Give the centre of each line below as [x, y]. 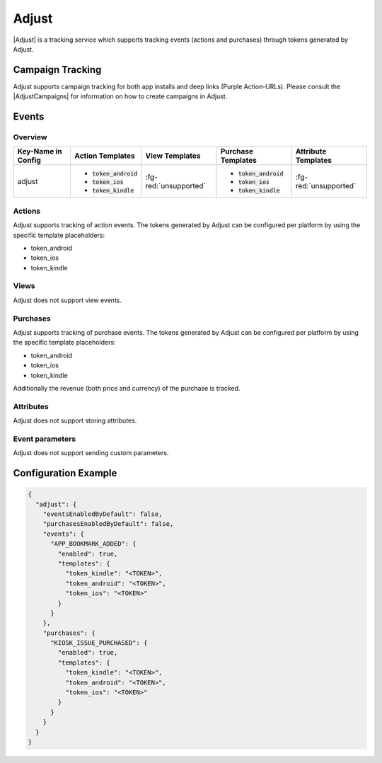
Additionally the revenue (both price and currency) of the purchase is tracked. [127, 388]
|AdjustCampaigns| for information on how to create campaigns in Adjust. [120, 96]
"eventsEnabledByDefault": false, [103, 514]
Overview [30, 137]
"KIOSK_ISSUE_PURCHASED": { [99, 643]
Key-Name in [40, 151]
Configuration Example [65, 473]
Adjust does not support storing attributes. [75, 420]
